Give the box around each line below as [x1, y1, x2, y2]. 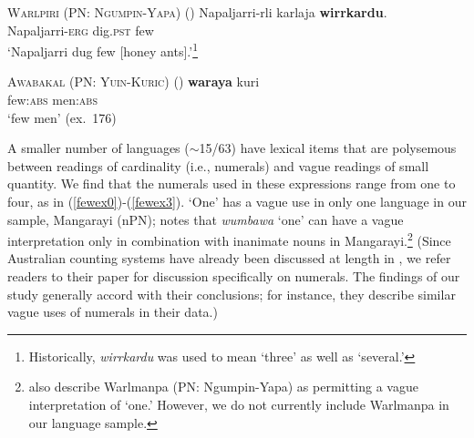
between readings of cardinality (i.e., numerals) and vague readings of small [7, 156, 429, 175]
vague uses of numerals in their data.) [7, 302, 218, 321]
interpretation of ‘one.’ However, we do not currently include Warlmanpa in [28, 395, 449, 413]
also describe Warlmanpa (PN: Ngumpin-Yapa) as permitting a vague [28, 377, 418, 396]
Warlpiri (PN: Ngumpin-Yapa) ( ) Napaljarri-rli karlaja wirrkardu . [7, 3, 387, 21]
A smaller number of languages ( [7, 138, 190, 158]
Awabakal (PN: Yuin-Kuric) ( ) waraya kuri [7, 72, 260, 91]
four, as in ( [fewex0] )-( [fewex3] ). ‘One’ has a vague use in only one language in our [7, 192, 467, 210]
